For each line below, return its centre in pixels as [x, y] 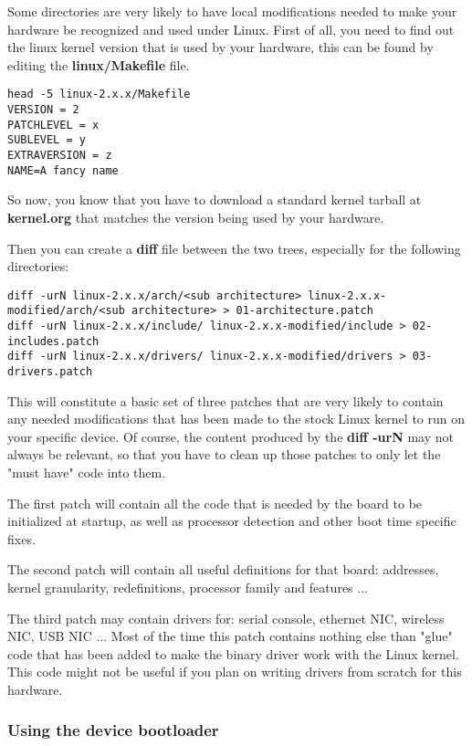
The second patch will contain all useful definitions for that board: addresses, [223, 569]
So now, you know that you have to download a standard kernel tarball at [215, 200]
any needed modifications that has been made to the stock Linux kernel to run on [236, 419]
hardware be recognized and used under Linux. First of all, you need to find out [231, 29]
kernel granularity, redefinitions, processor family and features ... [188, 587]
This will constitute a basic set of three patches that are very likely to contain [226, 400]
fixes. [21, 538]
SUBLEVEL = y [47, 140]
